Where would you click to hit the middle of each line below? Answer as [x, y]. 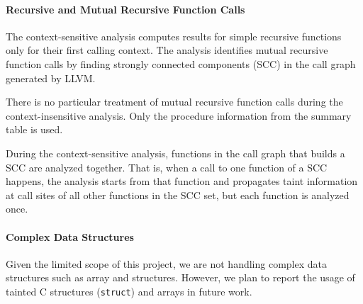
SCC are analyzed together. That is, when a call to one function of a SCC [167, 167]
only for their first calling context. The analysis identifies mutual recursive [167, 50]
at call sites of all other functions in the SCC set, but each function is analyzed [178, 195]
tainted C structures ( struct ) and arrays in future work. [129, 291]
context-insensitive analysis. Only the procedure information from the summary [179, 115]
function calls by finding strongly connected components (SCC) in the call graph [181, 63]
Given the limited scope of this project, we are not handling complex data [166, 263]
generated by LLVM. [51, 78]
